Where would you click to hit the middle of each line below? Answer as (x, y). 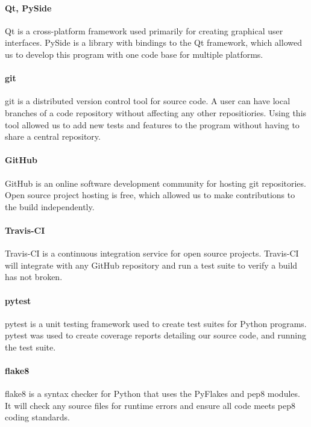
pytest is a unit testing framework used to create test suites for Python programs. (156, 323)
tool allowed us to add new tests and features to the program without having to (152, 124)
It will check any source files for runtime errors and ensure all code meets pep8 (150, 405)
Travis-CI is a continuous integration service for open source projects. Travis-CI (152, 253)
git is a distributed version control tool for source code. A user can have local (148, 101)
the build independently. (50, 206)
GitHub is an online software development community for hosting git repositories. (155, 183)
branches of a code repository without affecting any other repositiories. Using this (156, 112)
